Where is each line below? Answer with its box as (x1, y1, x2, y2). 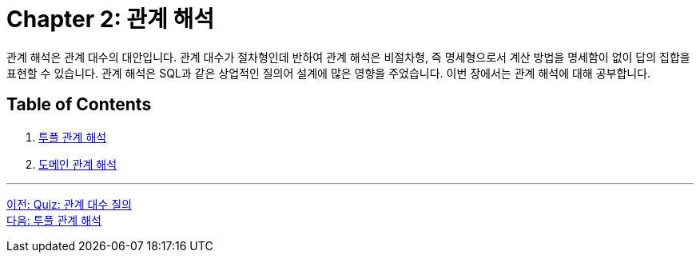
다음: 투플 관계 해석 (6, 213, 101, 227)
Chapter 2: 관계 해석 (6, 6, 215, 33)
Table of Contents (6, 94, 152, 115)
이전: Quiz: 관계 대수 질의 (6, 197, 132, 211)
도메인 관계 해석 (38, 157, 117, 171)
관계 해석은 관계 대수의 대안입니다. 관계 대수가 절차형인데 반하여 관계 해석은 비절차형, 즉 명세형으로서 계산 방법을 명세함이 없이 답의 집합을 (6, 50, 690, 64)
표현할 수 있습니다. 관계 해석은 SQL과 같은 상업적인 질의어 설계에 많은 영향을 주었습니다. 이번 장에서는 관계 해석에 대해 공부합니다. (6, 66, 651, 80)
